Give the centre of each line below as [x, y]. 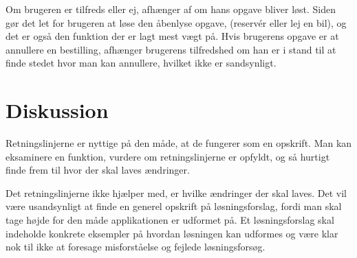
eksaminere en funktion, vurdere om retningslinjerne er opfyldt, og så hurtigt [168, 156]
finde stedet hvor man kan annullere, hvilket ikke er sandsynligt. [141, 63]
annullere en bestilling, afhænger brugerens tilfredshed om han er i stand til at [171, 49]
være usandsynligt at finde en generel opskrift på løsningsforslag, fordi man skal [174, 206]
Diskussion [57, 110]
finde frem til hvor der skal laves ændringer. [98, 170]
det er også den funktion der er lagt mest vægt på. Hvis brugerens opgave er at [172, 36]
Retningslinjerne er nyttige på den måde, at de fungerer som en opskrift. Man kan [179, 143]
